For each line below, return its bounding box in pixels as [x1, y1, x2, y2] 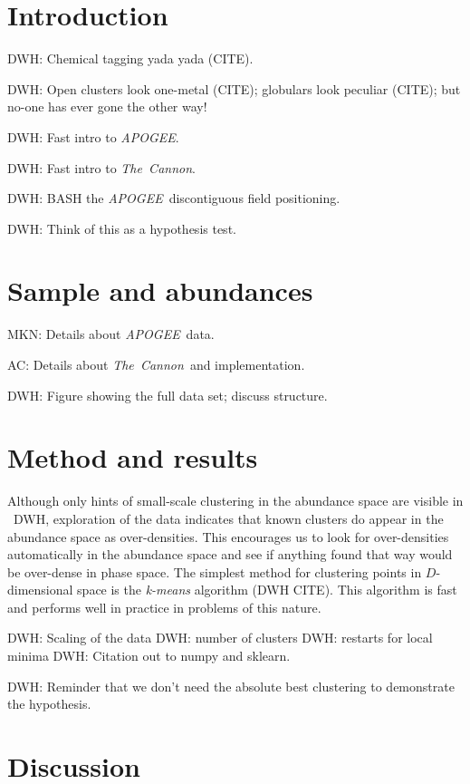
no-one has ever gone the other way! [7, 97, 207, 116]
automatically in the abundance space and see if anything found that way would [7, 545, 453, 564]
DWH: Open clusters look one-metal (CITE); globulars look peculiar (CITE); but [7, 79, 461, 98]
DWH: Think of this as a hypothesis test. [7, 218, 236, 237]
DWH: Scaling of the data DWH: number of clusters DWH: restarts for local [7, 628, 433, 647]
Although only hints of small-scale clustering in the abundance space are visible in [7, 491, 464, 510]
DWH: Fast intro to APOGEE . [7, 127, 179, 146]
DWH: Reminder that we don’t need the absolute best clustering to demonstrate [7, 676, 455, 695]
